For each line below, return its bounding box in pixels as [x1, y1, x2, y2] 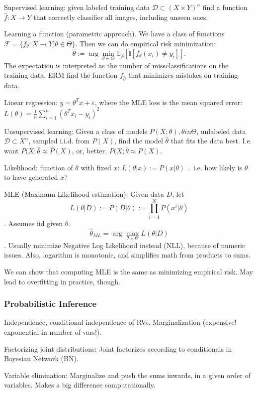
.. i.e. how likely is [187, 162, 243, 172]
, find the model [114, 135, 163, 146]
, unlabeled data [196, 126, 246, 136]
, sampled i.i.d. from [28, 135, 90, 146]
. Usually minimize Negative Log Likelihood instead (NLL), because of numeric [4, 240, 246, 250]
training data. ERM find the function [4, 70, 118, 80]
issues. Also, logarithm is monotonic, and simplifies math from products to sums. [4, 250, 251, 260]
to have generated [4, 172, 58, 182]
